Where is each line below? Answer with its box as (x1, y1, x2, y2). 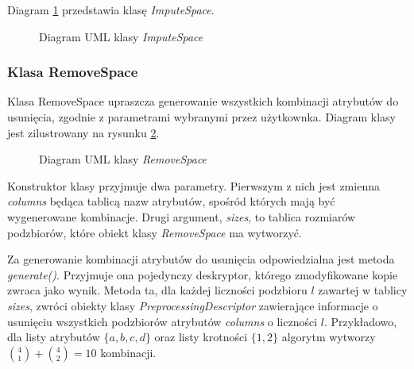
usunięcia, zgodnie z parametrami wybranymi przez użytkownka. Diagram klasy (7, 109, 396, 125)
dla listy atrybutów (7, 329, 100, 345)
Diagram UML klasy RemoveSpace (39, 151, 207, 167)
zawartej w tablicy (318, 282, 408, 298)
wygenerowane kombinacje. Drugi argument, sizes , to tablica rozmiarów (7, 208, 356, 225)
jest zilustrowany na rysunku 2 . (7, 124, 160, 140)
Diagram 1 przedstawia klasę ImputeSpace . (7, 2, 215, 17)
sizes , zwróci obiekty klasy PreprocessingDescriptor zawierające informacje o (7, 297, 378, 313)
